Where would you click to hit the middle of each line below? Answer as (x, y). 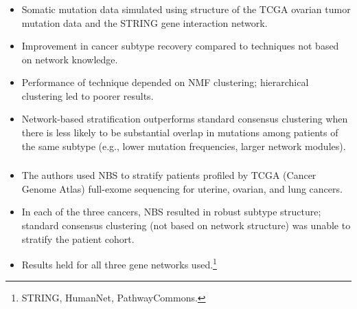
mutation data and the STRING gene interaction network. (145, 22)
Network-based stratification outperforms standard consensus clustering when (185, 119)
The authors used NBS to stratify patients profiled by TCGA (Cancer (169, 175)
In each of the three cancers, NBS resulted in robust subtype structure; (171, 212)
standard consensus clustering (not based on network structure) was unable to (186, 225)
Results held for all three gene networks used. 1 (119, 263)
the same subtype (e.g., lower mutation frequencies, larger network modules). (184, 146)
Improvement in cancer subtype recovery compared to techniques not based (180, 46)
